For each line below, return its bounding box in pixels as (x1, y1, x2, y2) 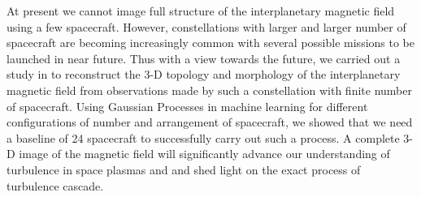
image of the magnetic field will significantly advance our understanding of (19, 145, 390, 162)
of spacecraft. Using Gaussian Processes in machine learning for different (7, 97, 368, 114)
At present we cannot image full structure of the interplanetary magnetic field (7, 2, 395, 19)
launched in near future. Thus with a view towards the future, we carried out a (7, 49, 401, 66)
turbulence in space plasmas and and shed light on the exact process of (7, 161, 361, 178)
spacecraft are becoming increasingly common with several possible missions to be (7, 34, 414, 51)
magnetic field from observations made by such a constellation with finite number (7, 81, 412, 98)
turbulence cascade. (7, 177, 104, 194)
